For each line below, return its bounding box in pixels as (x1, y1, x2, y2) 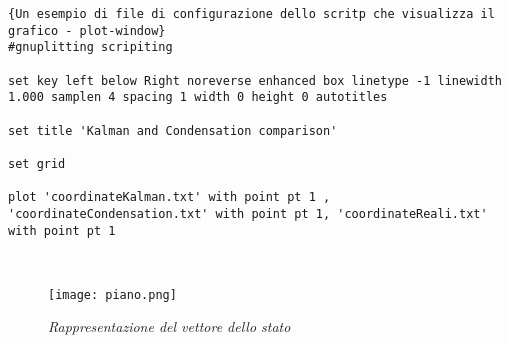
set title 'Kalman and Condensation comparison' (8, 123, 338, 138)
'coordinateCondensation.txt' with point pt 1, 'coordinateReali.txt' (8, 206, 488, 221)
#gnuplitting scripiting (8, 40, 173, 55)
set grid (8, 156, 66, 171)
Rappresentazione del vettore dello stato (48, 316, 291, 337)
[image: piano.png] (48, 287, 177, 302)
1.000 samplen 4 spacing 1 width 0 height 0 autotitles (8, 90, 388, 105)
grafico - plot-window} (8, 23, 166, 38)
